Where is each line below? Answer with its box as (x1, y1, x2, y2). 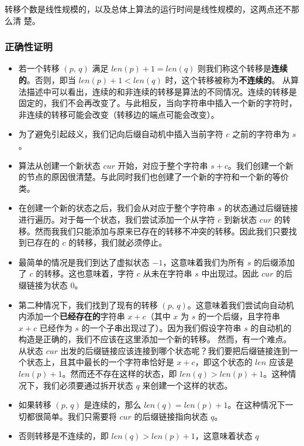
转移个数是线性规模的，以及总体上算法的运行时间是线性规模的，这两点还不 (5, 3, 291, 15)
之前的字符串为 (232, 128, 290, 140)
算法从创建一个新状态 (18, 159, 101, 171)
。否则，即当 (26, 74, 76, 86)
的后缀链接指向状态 (134, 410, 208, 422)
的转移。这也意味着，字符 (36, 267, 134, 280)
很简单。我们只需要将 (34, 410, 117, 422)
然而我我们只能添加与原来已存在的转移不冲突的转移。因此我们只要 (34, 224, 289, 237)
